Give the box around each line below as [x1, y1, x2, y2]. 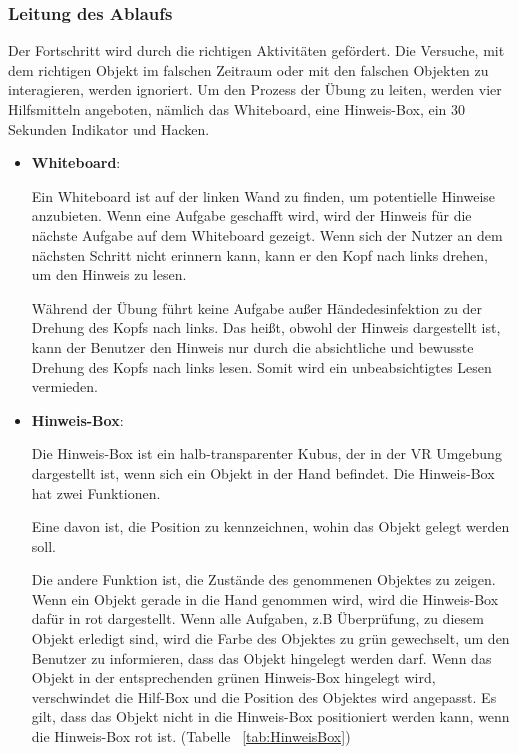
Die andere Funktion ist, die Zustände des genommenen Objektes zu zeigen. [31, 569, 496, 590]
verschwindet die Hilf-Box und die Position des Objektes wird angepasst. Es [31, 686, 497, 707]
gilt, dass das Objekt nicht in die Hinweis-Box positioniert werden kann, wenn [31, 706, 510, 727]
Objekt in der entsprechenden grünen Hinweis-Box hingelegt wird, [31, 667, 436, 688]
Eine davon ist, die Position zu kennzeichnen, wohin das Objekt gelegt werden [31, 516, 510, 537]
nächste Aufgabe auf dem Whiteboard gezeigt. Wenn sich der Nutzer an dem [31, 224, 503, 245]
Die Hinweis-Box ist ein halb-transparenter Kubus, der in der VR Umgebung [31, 443, 502, 464]
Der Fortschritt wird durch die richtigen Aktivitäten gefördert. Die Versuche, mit [8, 40, 505, 61]
